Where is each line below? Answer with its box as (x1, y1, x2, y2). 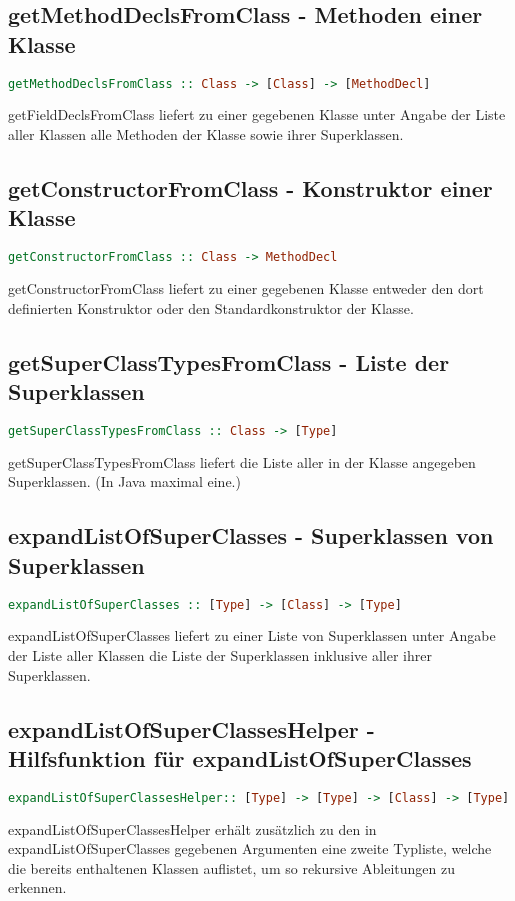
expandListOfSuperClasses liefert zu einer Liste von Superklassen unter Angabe (8, 625, 496, 646)
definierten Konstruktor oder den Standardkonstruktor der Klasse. (8, 297, 414, 318)
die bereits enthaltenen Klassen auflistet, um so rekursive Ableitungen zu (8, 857, 456, 878)
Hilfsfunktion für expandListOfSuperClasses (8, 743, 472, 773)
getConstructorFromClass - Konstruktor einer (8, 173, 493, 204)
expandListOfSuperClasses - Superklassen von (8, 520, 494, 551)
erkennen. (8, 877, 67, 898)
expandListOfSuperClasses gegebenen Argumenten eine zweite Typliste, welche (8, 838, 492, 859)
